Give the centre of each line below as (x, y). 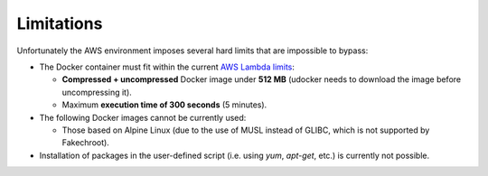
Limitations (60, 23)
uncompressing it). (97, 92)
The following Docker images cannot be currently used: (143, 117)
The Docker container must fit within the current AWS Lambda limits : (167, 67)
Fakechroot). (86, 143)
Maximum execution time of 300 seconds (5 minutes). (164, 105)
